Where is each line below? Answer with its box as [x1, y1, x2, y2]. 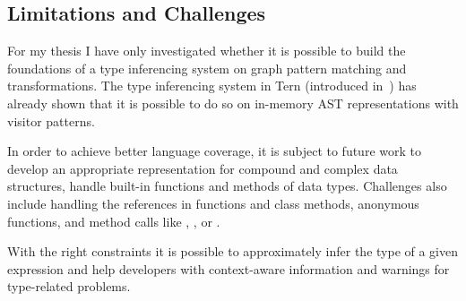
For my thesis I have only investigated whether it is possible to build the [7, 41, 406, 60]
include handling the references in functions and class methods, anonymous [7, 193, 419, 212]
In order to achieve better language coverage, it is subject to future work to [7, 142, 421, 160]
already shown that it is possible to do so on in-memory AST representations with [7, 93, 459, 112]
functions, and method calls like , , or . [7, 211, 220, 230]
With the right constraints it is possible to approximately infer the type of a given [7, 242, 459, 261]
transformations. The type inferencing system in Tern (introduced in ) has [7, 76, 417, 95]
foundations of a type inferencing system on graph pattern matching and [7, 58, 407, 77]
